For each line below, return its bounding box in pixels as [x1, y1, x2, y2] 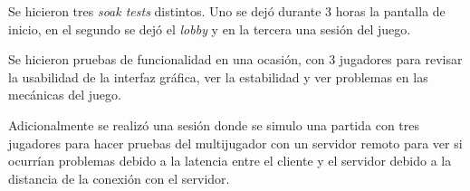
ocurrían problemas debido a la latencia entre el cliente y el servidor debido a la [8, 151, 452, 170]
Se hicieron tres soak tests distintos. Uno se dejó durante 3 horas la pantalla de [8, 2, 446, 20]
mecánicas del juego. [8, 85, 121, 104]
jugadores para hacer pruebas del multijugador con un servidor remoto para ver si [8, 133, 463, 152]
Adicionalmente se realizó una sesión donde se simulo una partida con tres [8, 115, 419, 134]
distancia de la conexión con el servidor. [8, 168, 230, 187]
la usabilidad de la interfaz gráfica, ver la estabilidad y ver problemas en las [8, 67, 428, 86]
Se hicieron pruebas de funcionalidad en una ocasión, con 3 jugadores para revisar [8, 50, 463, 69]
